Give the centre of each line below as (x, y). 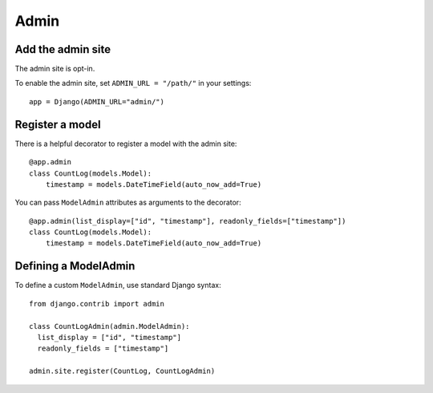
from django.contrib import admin (97, 304)
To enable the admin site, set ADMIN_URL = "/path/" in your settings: (133, 83)
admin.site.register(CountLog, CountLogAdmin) (122, 371)
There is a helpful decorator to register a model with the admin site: (126, 144)
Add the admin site (63, 49)
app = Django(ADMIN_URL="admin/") (97, 101)
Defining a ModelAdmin (75, 266)
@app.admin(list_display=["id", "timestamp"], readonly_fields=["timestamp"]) (188, 221)
